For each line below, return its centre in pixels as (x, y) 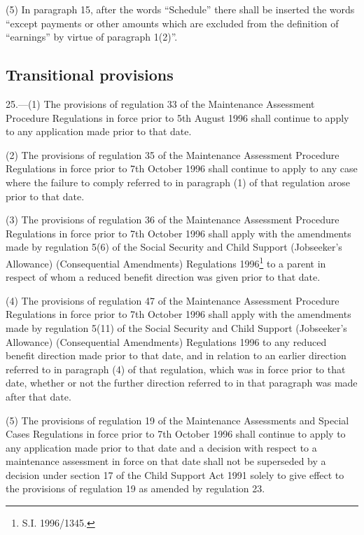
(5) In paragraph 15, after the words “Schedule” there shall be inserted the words (180, 9)
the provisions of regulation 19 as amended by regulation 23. (135, 488)
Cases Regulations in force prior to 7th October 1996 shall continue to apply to (176, 434)
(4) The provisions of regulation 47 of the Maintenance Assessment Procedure (173, 300)
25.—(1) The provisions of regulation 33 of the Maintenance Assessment (160, 103)
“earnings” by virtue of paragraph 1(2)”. (92, 37)
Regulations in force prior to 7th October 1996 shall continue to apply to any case (182, 168)
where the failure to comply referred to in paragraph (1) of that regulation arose (178, 182)
